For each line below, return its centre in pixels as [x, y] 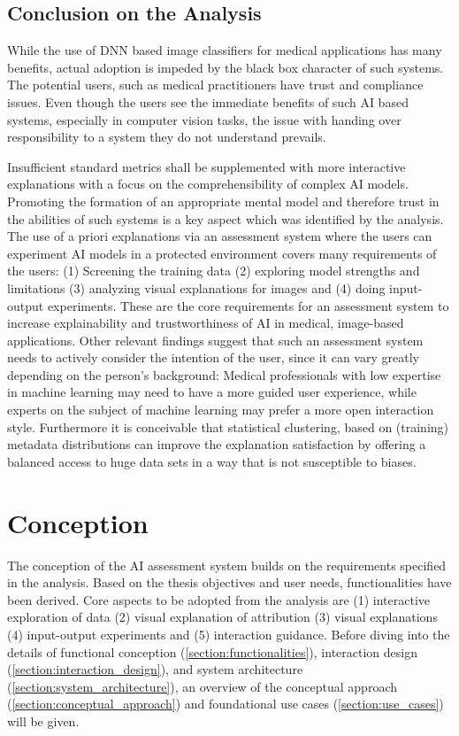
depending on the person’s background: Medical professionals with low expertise [224, 374]
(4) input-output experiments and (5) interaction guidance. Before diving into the [229, 634]
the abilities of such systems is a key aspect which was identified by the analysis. [226, 218]
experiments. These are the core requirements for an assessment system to [248, 305]
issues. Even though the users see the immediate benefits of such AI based [208, 101]
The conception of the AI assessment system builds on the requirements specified [227, 565]
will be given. [43, 721]
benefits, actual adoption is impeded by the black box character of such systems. [226, 67]
